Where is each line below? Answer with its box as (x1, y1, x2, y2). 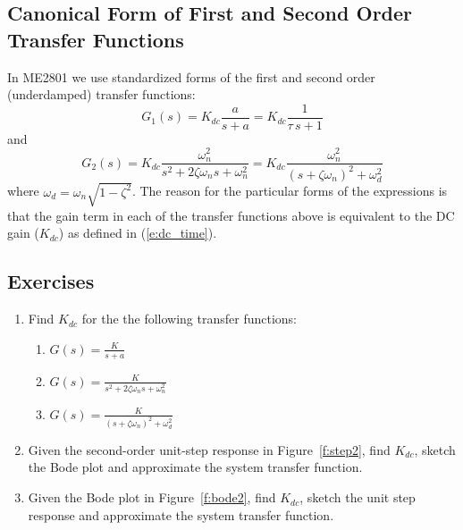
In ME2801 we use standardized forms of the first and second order (7, 67, 375, 86)
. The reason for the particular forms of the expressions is (131, 181, 448, 200)
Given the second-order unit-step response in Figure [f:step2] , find (28, 440, 391, 458)
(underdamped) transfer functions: (7, 85, 196, 104)
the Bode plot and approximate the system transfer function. (28, 458, 363, 476)
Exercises (7, 267, 95, 295)
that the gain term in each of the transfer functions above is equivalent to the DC (7, 206, 455, 224)
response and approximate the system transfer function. (28, 505, 334, 524)
